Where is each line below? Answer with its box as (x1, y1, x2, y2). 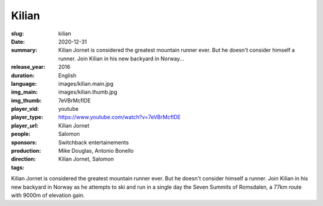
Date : (11, 38, 25, 45)
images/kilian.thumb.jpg (58, 89, 118, 96)
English (58, 72, 77, 79)
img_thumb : (11, 96, 42, 104)
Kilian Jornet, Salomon (58, 156, 114, 163)
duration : (11, 72, 35, 79)
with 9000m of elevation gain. (11, 192, 85, 199)
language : (11, 80, 37, 87)
